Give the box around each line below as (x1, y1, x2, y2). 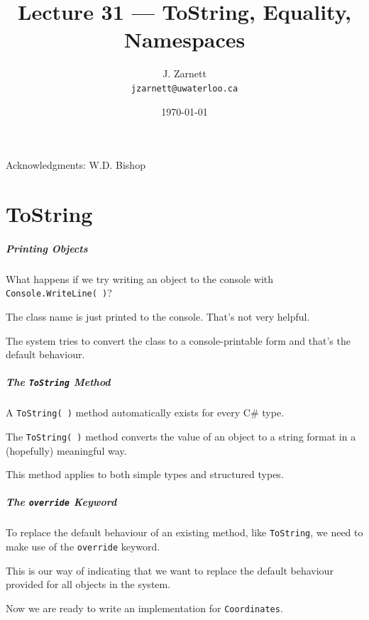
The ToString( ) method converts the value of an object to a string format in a (6, 429, 356, 443)
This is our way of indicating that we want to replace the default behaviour (6, 563, 334, 577)
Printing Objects (6, 240, 88, 255)
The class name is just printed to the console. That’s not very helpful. (6, 309, 310, 323)
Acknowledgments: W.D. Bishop (6, 157, 145, 172)
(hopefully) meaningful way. (6, 443, 127, 458)
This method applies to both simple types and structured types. (6, 467, 284, 482)
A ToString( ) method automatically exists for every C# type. (6, 405, 285, 420)
